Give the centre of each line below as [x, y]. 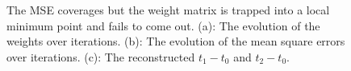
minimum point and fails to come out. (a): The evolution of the [163, 25]
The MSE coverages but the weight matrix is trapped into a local [168, 10]
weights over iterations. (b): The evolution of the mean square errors [176, 41]
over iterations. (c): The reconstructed [101, 56]
